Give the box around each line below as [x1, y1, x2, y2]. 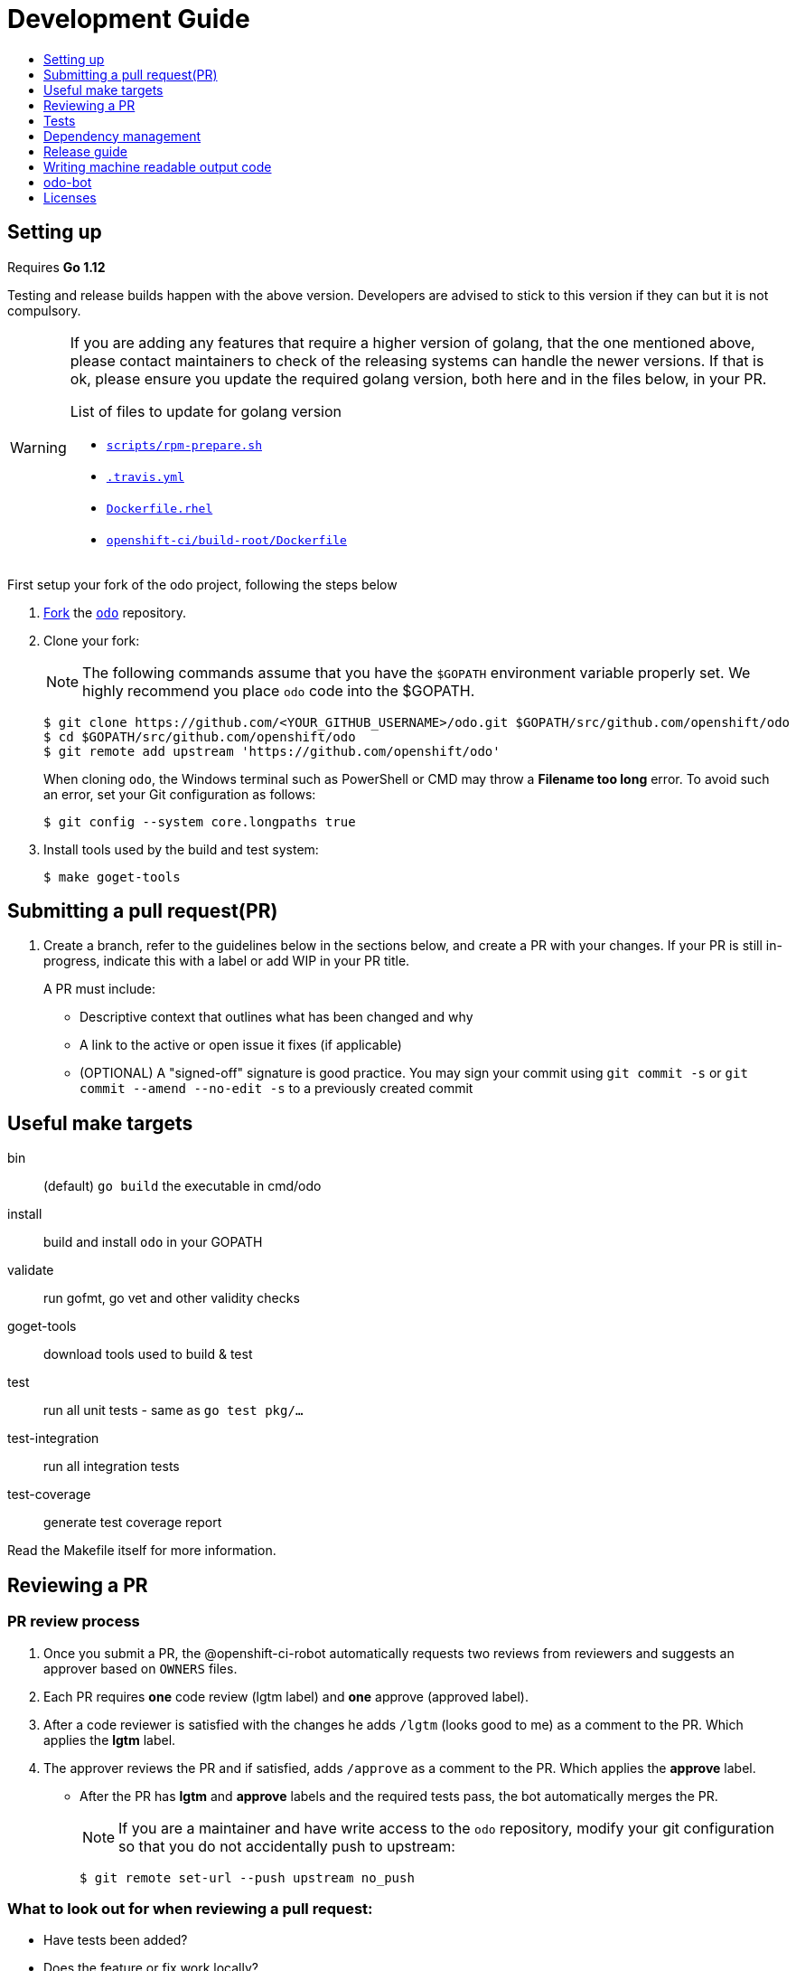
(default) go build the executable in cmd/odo [43, 1178, 322, 1194]
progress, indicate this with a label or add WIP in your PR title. [43, 953, 410, 969]
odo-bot [43, 174, 92, 190]
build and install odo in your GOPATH [43, 1234, 263, 1250]
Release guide [43, 143, 127, 159]
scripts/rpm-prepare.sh [106, 438, 262, 452]
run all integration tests [43, 1458, 180, 1475]
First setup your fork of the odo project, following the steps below [7, 576, 398, 592]
